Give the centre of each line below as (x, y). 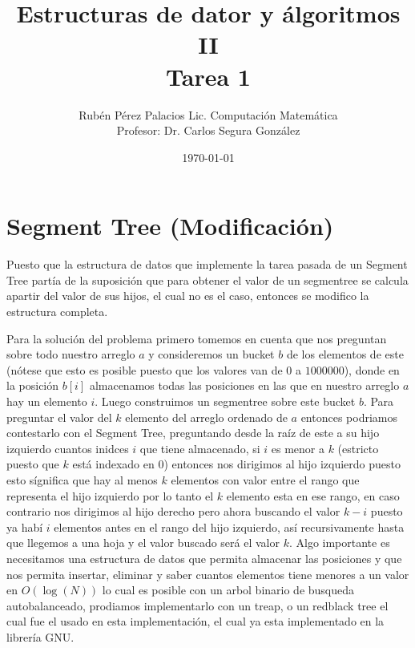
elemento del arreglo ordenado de (206, 417)
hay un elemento (47, 401)
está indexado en (113, 464)
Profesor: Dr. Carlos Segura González (208, 130)
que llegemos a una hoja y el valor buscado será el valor (143, 543)
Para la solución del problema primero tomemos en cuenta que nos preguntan (197, 338)
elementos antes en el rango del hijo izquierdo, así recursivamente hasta (229, 526)
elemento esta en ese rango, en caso (313, 495)
